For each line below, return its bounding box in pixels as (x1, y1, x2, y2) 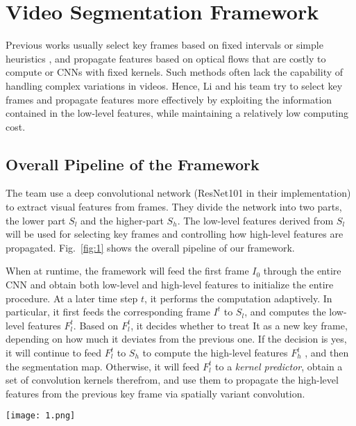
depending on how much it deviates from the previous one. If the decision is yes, (6, 331, 347, 346)
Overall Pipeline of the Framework (6, 153, 260, 174)
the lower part (6, 213, 66, 227)
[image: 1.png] (6, 411, 76, 421)
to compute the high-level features (142, 345, 288, 360)
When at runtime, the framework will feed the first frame (6, 263, 249, 278)
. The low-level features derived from (177, 213, 334, 227)
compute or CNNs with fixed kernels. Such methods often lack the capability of (6, 65, 344, 79)
